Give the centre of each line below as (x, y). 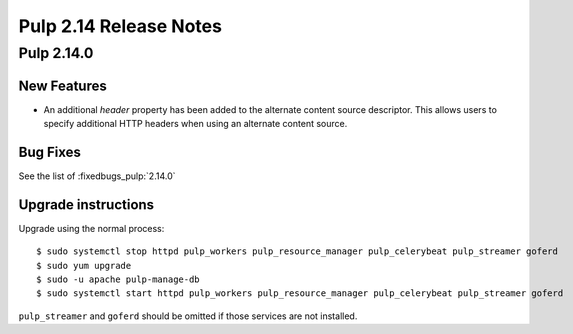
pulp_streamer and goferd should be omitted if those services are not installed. (188, 316)
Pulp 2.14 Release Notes (120, 26)
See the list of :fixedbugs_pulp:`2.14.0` (97, 176)
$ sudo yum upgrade (84, 265)
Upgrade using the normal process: (91, 228)
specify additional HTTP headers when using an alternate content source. (195, 124)
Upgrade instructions (86, 204)
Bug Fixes (50, 151)
